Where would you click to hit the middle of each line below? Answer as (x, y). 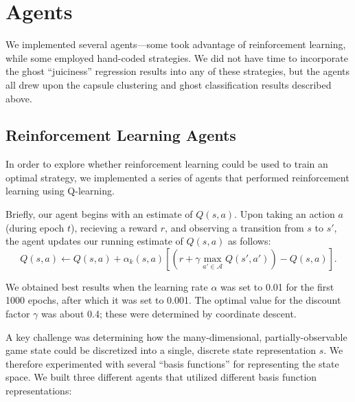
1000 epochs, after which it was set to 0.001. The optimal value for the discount (173, 300)
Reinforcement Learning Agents (121, 135)
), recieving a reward (114, 227)
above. (19, 98)
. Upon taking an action (285, 214)
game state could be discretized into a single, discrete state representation (161, 350)
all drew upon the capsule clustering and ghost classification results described (169, 84)
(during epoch (35, 227)
